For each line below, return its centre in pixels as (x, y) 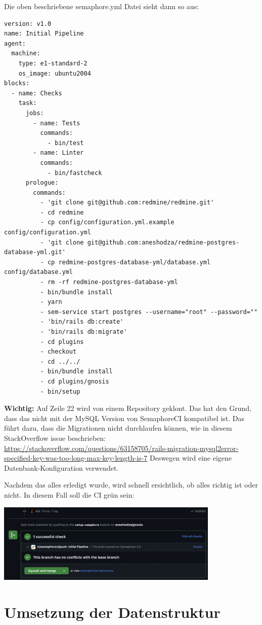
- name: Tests (57, 123)
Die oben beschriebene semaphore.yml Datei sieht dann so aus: (102, 6)
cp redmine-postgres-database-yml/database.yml (129, 262)
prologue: (42, 183)
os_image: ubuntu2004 (55, 73)
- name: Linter (58, 153)
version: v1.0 (28, 24)
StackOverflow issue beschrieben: (55, 438)
